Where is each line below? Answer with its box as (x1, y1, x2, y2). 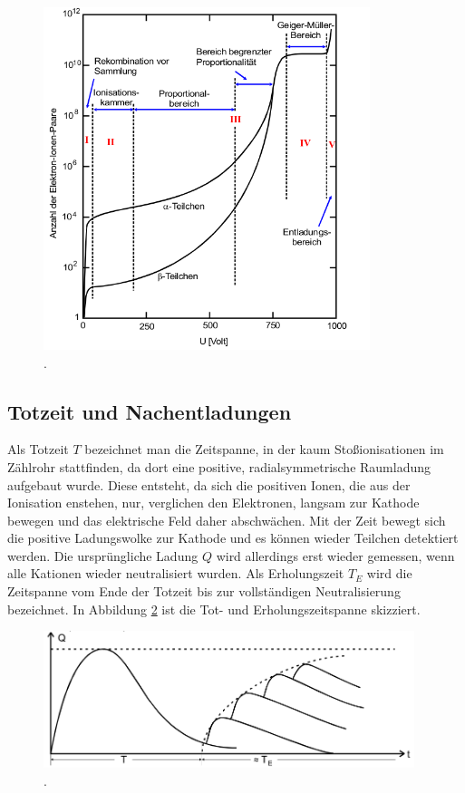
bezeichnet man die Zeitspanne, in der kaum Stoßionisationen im (84, 440, 444, 459)
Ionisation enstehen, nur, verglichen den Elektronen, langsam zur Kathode (7, 493, 420, 512)
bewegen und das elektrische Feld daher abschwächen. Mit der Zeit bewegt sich (7, 510, 446, 529)
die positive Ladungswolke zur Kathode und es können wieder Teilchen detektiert (7, 528, 459, 547)
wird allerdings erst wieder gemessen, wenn (216, 546, 455, 565)
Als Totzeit (7, 440, 69, 459)
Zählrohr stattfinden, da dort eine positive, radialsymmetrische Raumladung (7, 457, 431, 476)
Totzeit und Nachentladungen (7, 397, 292, 425)
